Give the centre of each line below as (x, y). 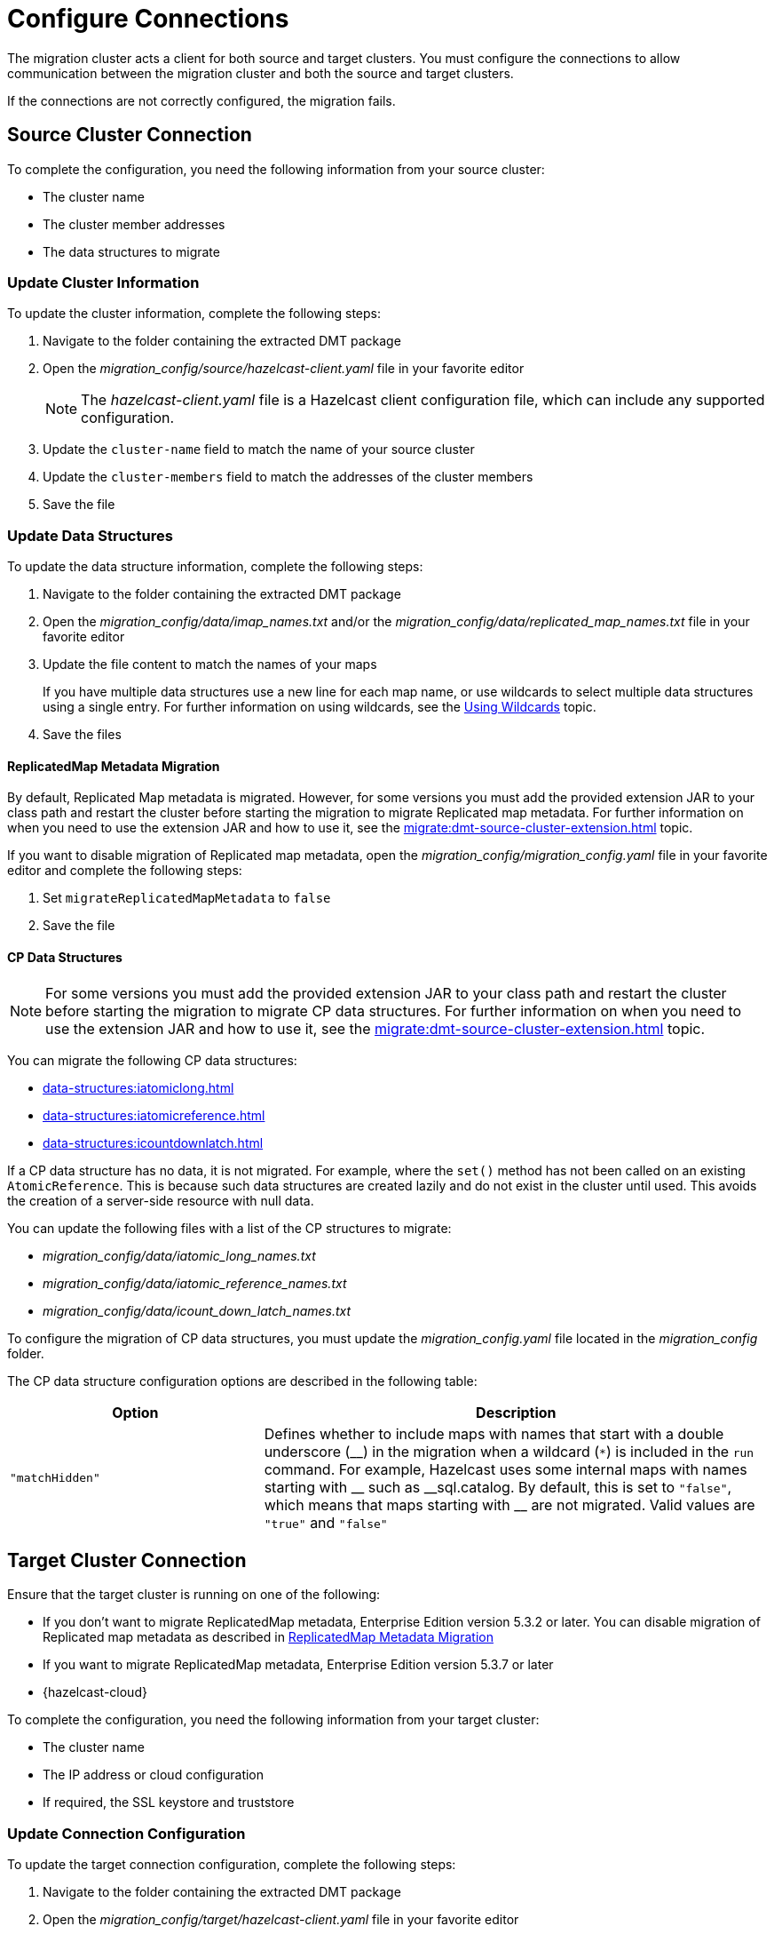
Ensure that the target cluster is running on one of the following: (194, 1595)
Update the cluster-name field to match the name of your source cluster (259, 450)
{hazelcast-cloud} (95, 1692)
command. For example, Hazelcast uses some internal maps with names (505, 1469)
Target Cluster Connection (127, 1560)
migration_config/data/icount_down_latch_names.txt (197, 1310)
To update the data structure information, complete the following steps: (215, 567)
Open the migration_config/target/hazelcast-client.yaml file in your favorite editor (281, 1920)
